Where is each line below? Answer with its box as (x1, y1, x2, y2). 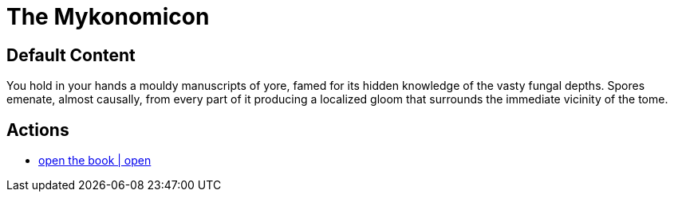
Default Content (6, 45, 136, 65)
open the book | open (38, 153, 152, 168)
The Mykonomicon (6, 3, 210, 30)
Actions (6, 119, 69, 140)
